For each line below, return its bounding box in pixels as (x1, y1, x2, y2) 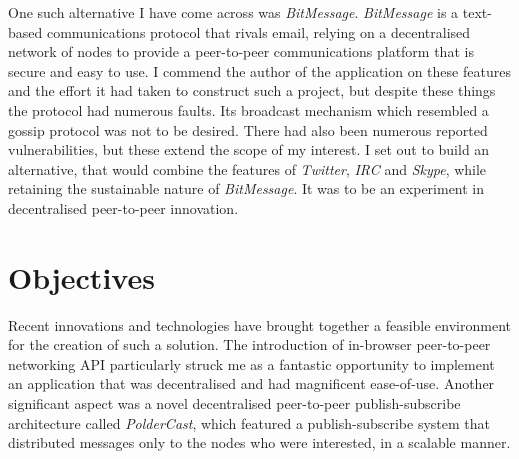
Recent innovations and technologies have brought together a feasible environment (8, 314, 511, 335)
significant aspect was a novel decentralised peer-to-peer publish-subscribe (8, 393, 461, 414)
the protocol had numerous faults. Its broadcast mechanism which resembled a (8, 99, 489, 120)
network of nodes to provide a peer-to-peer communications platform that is (8, 41, 474, 62)
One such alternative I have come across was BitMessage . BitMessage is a (8, 2, 459, 22)
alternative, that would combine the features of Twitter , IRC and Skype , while (8, 158, 487, 179)
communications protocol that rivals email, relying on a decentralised (46, 21, 471, 42)
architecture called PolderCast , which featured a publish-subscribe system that (8, 412, 491, 433)
